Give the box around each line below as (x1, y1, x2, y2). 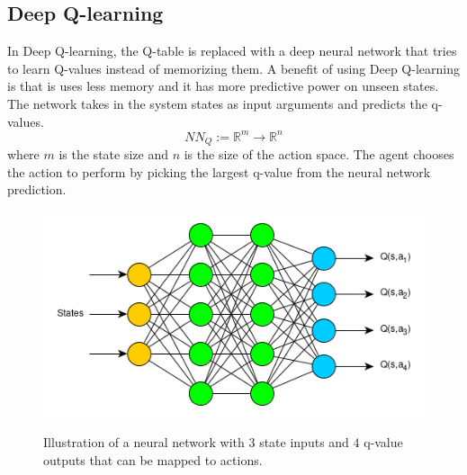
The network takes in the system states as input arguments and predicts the (7, 94, 427, 112)
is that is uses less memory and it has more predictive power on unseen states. (7, 76, 439, 95)
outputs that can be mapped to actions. (43, 450, 263, 469)
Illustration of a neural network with (43, 432, 245, 451)
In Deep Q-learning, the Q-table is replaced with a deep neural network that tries (7, 41, 457, 60)
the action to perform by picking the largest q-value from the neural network (7, 162, 431, 181)
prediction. (7, 180, 67, 199)
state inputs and (259, 432, 349, 451)
